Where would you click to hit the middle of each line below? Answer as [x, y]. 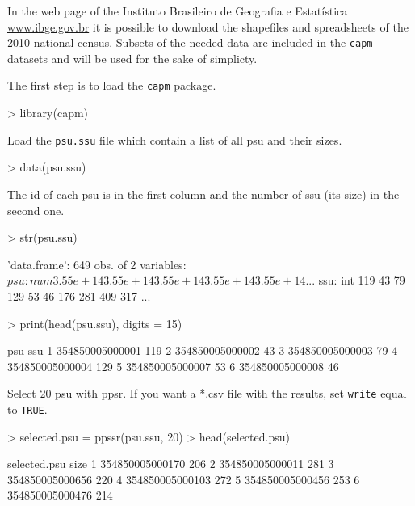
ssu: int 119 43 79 [362, 280]
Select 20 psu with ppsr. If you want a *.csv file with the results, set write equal [207, 393]
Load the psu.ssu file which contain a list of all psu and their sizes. [175, 139]
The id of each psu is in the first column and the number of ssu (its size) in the [203, 194]
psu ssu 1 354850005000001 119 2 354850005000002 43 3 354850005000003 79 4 [203, 350]
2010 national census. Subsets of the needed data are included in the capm [190, 42]
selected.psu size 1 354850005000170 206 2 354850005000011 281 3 [171, 464]
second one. [36, 210]
